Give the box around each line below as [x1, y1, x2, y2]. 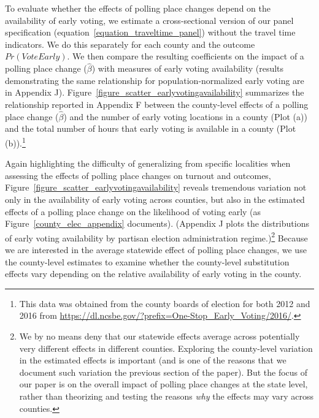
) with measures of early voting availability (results [91, 62, 284, 75]
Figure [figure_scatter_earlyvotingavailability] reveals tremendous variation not [5, 181, 307, 194]
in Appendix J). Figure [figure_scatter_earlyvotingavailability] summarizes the [5, 86, 304, 99]
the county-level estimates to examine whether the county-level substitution [5, 255, 290, 268]
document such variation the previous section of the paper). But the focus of [19, 365, 308, 378]
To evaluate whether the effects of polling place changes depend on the [5, 2, 271, 14]
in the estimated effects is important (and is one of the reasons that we [19, 354, 286, 367]
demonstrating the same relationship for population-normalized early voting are [5, 74, 304, 86]
